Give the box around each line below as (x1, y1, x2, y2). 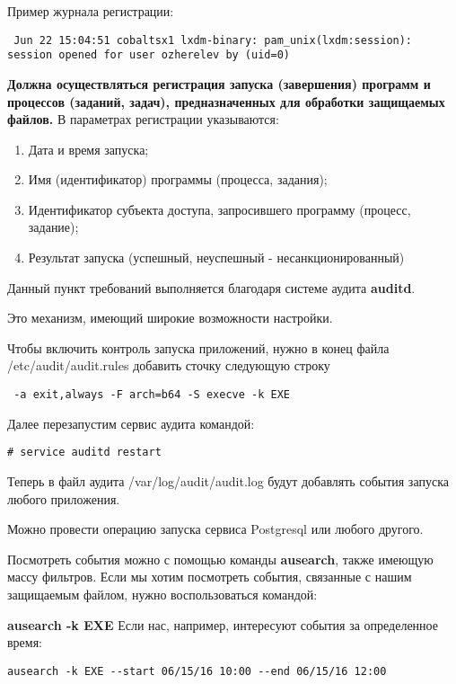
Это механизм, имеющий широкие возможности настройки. (7, 308, 333, 327)
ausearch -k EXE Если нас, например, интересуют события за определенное (7, 615, 438, 634)
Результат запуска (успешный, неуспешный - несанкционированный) (28, 248, 405, 267)
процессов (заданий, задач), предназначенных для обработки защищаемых (7, 92, 445, 111)
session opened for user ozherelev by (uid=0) (7, 49, 290, 62)
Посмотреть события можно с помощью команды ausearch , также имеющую (7, 549, 434, 568)
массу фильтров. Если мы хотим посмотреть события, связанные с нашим (7, 567, 412, 586)
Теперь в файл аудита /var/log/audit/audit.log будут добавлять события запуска (7, 471, 449, 490)
